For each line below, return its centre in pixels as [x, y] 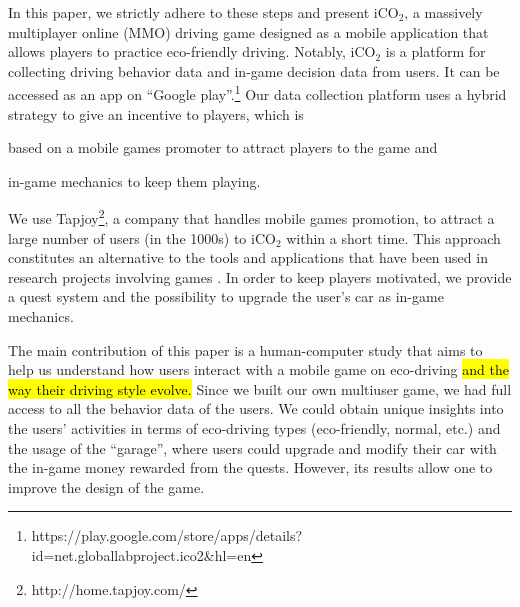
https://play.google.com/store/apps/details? [167, 535]
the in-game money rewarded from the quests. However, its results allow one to [250, 467]
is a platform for [435, 51]
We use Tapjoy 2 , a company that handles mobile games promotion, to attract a [251, 217]
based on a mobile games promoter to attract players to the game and [223, 147]
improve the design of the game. [106, 486]
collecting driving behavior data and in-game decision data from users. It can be [254, 70]
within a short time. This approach [393, 237]
